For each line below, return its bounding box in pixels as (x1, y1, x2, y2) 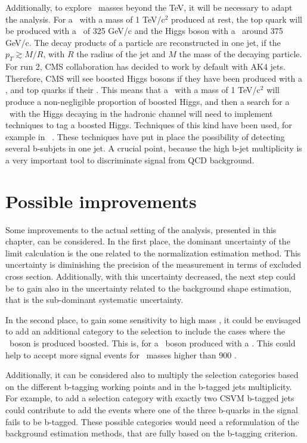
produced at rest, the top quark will (171, 13, 302, 25)
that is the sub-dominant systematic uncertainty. (5, 293, 184, 306)
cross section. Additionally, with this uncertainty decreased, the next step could (5, 270, 296, 283)
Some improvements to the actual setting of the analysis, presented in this (5, 223, 277, 236)
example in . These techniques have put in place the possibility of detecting (5, 130, 285, 142)
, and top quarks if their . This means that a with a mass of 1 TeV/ (5, 83, 257, 96)
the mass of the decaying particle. (179, 48, 302, 60)
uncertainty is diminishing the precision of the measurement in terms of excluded (5, 258, 302, 271)
